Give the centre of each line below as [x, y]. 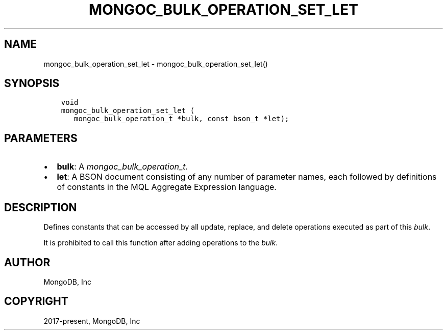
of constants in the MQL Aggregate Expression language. [167, 187]
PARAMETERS [41, 138]
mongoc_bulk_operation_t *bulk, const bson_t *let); [182, 119]
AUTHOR [27, 262]
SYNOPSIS [32, 83]
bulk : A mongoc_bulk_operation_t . [122, 167]
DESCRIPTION [41, 207]
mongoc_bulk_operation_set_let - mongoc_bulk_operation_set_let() [156, 64]
